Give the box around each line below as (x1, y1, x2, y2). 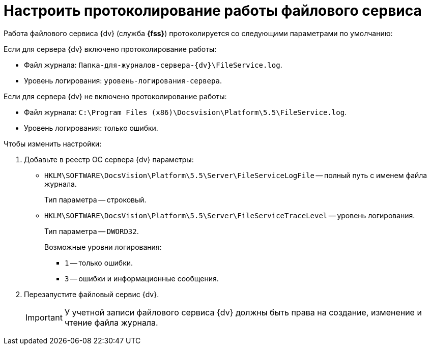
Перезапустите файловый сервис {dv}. (24, 289, 159, 299)
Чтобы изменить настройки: (4, 139, 102, 148)
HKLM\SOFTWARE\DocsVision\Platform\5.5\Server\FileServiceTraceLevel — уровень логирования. (44, 211, 415, 220)
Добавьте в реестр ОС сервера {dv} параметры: (24, 155, 194, 164)
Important (25, 312, 63, 323)
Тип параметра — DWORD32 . (44, 226, 139, 236)
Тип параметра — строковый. (44, 195, 147, 204)
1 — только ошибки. (65, 258, 133, 267)
